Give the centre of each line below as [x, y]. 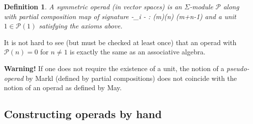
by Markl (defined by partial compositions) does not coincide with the [131, 78]
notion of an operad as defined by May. [63, 87]
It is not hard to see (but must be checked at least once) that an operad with [120, 42]
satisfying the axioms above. [81, 26]
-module [201, 6]
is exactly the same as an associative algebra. [138, 52]
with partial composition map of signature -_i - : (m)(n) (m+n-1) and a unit [120, 16]
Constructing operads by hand [83, 114]
